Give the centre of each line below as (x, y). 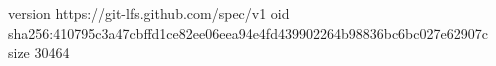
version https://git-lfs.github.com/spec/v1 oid (149, 13)
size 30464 (39, 52)
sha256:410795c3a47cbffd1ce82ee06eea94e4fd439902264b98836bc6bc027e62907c (248, 32)
